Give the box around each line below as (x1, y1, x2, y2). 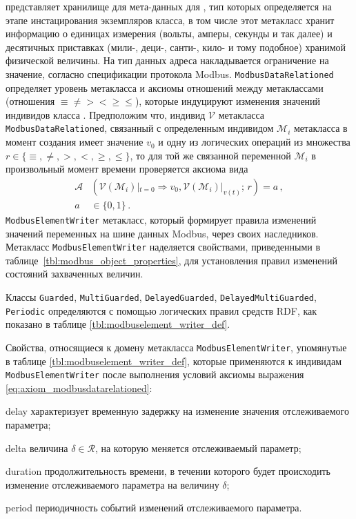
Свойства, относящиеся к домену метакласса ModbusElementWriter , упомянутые (6, 340, 347, 354)
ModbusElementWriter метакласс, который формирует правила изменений (6, 212, 317, 226)
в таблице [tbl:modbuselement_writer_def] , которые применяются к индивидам (6, 353, 342, 368)
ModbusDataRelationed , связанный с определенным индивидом (6, 121, 274, 135)
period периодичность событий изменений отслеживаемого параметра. (6, 500, 302, 515)
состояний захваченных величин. (6, 266, 144, 281)
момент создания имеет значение (6, 135, 144, 149)
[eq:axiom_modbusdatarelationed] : (6, 380, 152, 395)
